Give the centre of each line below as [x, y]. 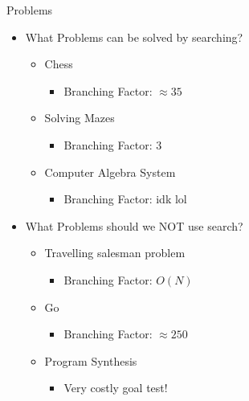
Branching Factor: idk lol [125, 199]
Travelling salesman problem [115, 253]
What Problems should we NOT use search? [134, 225]
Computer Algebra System [110, 172]
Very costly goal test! [116, 388]
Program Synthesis [91, 360]
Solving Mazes [80, 118]
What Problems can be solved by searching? [134, 37]
